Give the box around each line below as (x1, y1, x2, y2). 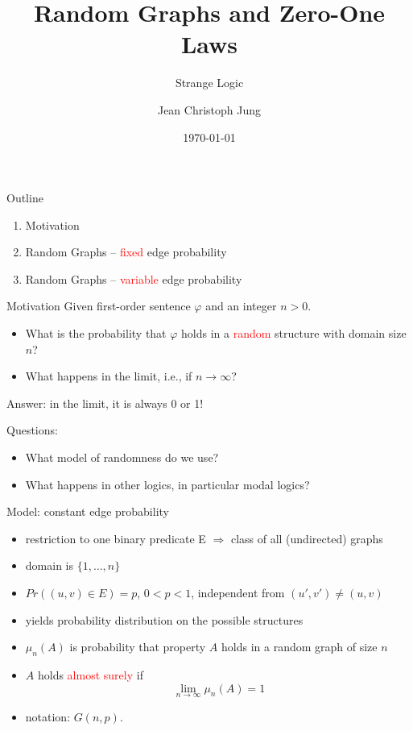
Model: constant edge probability (6, 503, 169, 520)
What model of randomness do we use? (25, 449, 219, 466)
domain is (25, 557, 73, 574)
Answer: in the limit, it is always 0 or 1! (6, 394, 204, 411)
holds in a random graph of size (221, 638, 378, 655)
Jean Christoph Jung (157, 101, 262, 118)
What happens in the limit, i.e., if (25, 368, 192, 384)
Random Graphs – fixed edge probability (25, 243, 227, 260)
